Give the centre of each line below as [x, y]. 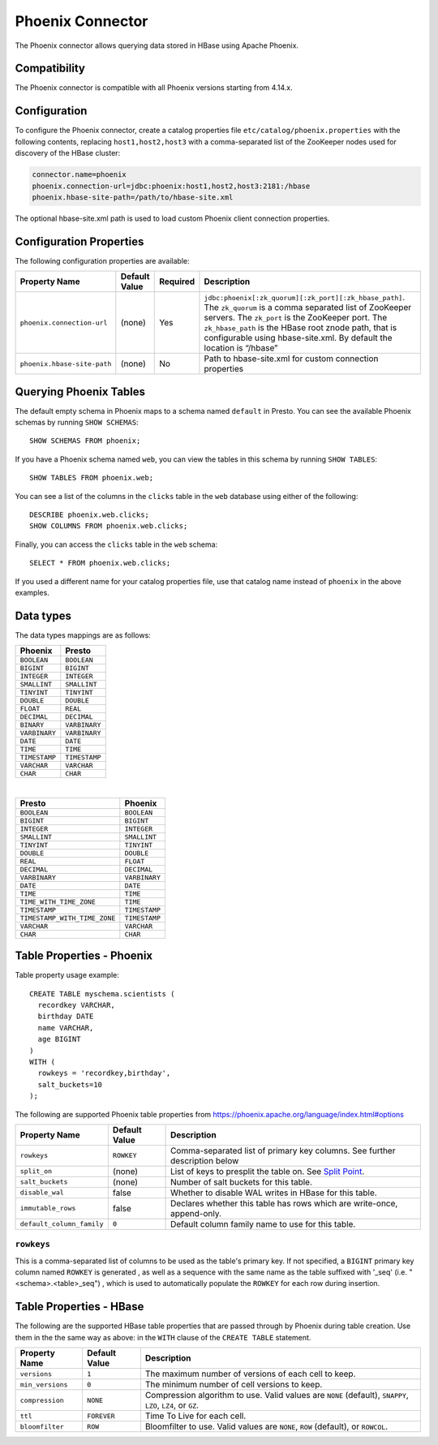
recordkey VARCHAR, [76, 1005]
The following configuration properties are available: [102, 260]
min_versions [44, 1385]
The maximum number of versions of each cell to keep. [250, 1374]
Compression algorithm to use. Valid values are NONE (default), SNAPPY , [277, 1396]
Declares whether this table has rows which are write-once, [284, 1203]
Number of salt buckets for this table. [241, 1182]
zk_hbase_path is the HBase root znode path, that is [301, 328]
